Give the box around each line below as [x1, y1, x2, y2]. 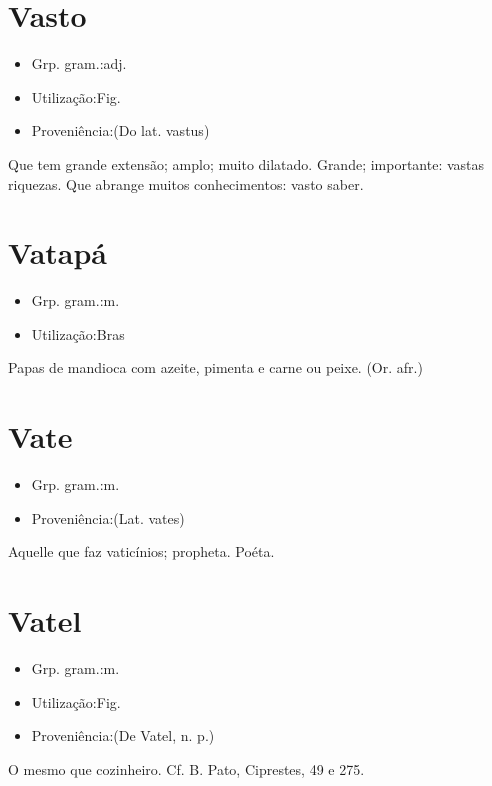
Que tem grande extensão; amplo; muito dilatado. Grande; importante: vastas [8, 153, 485, 174]
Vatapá [8, 232, 108, 273]
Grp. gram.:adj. [31, 53, 127, 74]
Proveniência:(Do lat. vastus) [31, 120, 210, 141]
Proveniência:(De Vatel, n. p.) [31, 725, 215, 746]
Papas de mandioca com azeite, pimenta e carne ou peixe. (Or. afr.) [8, 357, 423, 378]
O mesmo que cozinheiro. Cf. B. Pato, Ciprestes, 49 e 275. [8, 758, 365, 779]
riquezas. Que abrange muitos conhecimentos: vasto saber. [8, 173, 364, 194]
